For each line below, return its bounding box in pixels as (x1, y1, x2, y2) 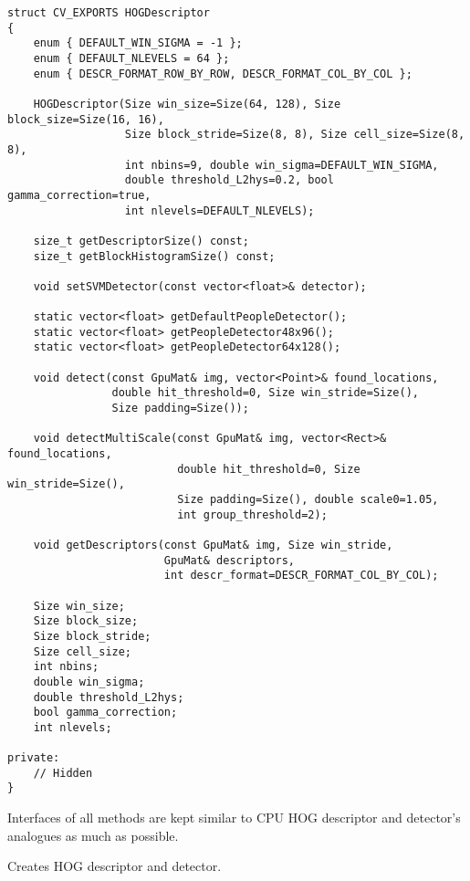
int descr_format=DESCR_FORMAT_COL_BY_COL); (163, 569, 439, 582)
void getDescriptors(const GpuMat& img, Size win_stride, (33, 538, 393, 551)
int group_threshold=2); (177, 508, 328, 521)
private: (7, 751, 60, 765)
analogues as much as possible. (7, 825, 179, 844)
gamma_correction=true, (7, 188, 151, 202)
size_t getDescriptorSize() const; (33, 234, 249, 247)
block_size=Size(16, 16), (7, 112, 164, 126)
